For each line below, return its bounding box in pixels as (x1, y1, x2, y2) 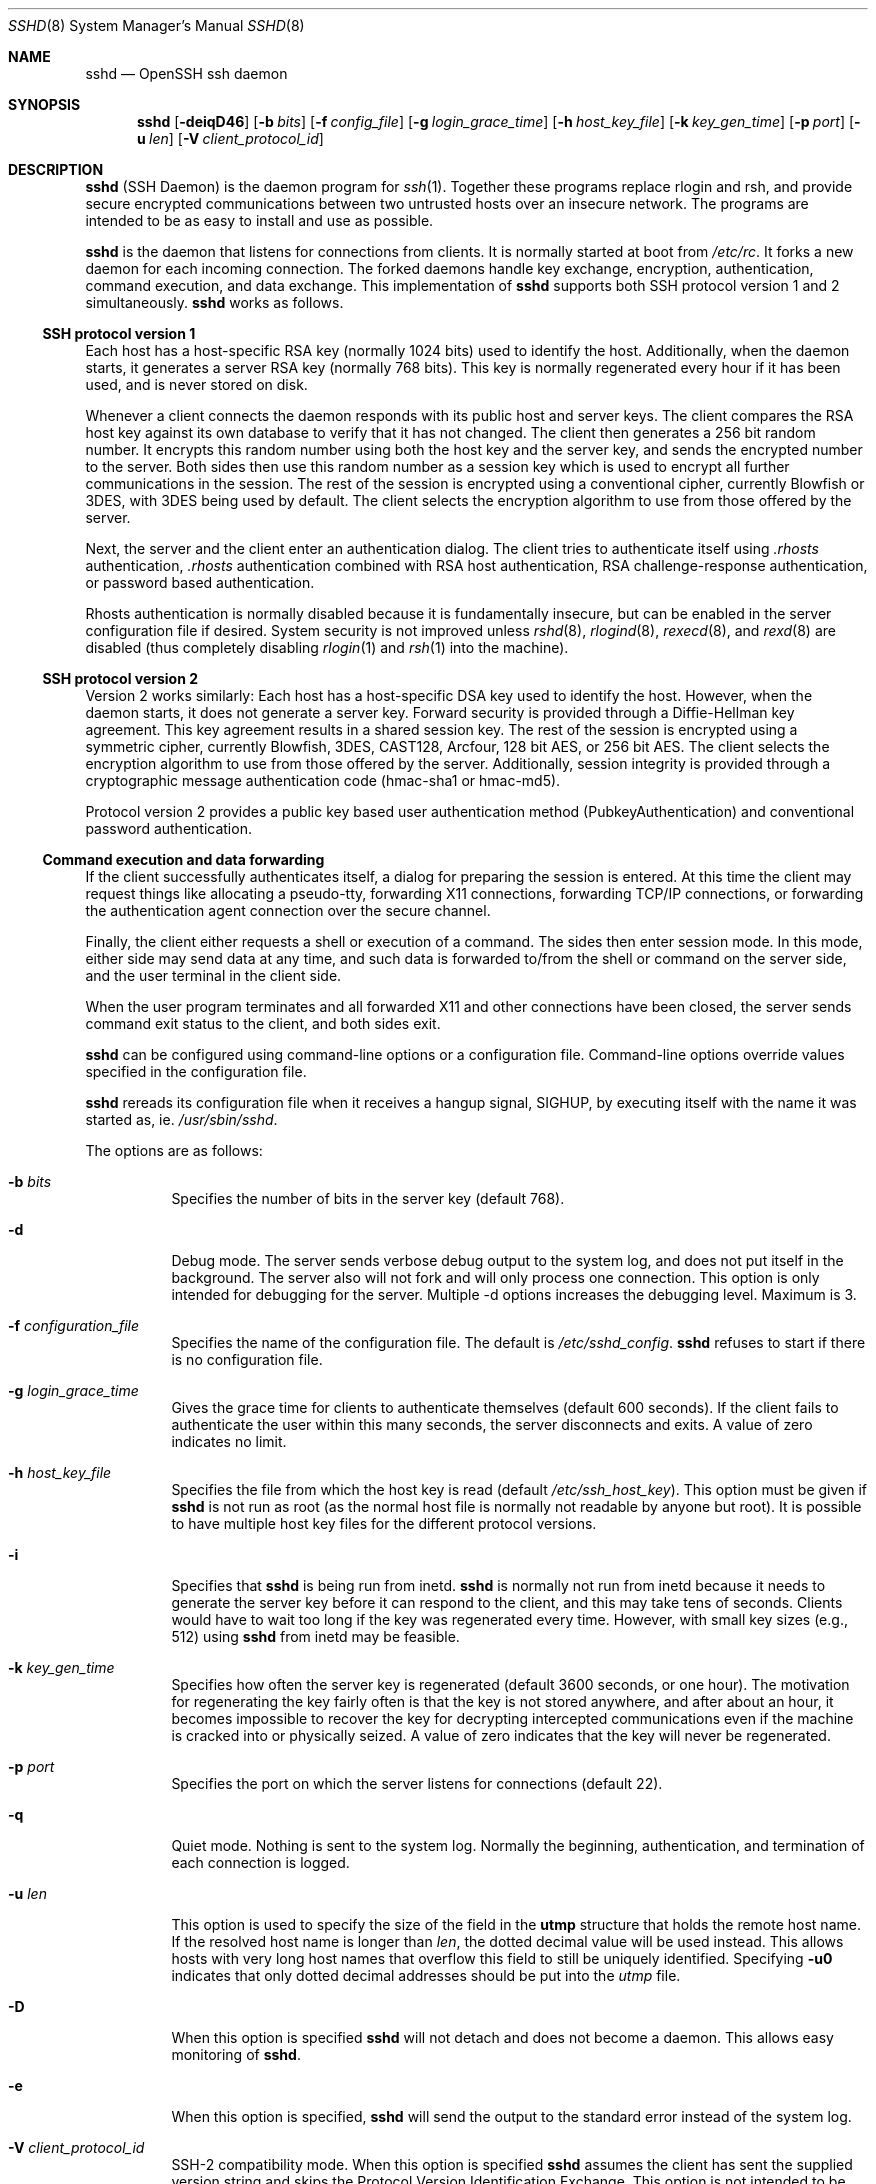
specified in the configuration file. (85, 1063, 307, 1080)
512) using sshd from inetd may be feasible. (171, 1628, 460, 1645)
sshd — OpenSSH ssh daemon (85, 65, 288, 82)
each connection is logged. (171, 1854, 350, 1871)
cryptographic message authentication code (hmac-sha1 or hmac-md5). (85, 772, 561, 789)
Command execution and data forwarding (42, 851, 325, 868)
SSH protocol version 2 (42, 670, 199, 687)
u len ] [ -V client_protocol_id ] (137, 130, 324, 147)
